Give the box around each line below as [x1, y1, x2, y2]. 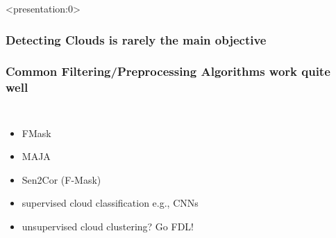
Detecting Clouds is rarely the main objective [6, 31, 267, 48]
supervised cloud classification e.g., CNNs [22, 196, 199, 210]
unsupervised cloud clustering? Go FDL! [22, 219, 194, 233]
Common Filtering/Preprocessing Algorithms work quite [6, 63, 330, 80]
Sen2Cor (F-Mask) [22, 172, 101, 187]
